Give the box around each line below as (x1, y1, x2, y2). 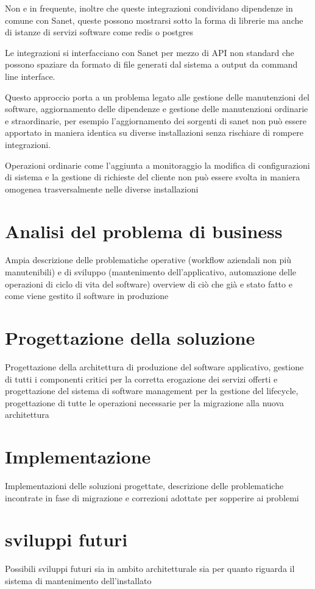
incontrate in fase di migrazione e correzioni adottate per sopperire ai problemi (5, 491, 299, 504)
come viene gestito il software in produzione (5, 289, 169, 302)
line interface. (5, 69, 55, 82)
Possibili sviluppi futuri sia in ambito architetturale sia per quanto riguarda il (5, 562, 295, 575)
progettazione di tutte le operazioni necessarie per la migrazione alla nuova (5, 396, 285, 409)
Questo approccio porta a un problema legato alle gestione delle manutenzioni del (5, 90, 310, 103)
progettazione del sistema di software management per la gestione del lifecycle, (5, 384, 299, 397)
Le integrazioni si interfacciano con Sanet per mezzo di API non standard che (5, 46, 294, 58)
